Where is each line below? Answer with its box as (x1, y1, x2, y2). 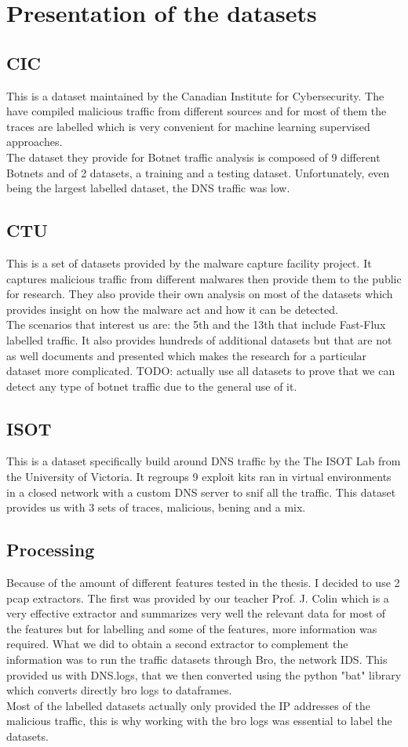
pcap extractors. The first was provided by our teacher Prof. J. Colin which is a (6, 589, 389, 606)
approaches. (6, 133, 63, 150)
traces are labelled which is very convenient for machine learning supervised (6, 118, 370, 134)
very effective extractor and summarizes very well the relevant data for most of (6, 605, 386, 621)
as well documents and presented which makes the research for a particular (6, 347, 367, 363)
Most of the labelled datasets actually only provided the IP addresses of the (6, 697, 370, 713)
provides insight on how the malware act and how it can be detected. (6, 301, 338, 317)
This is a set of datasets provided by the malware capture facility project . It (6, 254, 372, 271)
